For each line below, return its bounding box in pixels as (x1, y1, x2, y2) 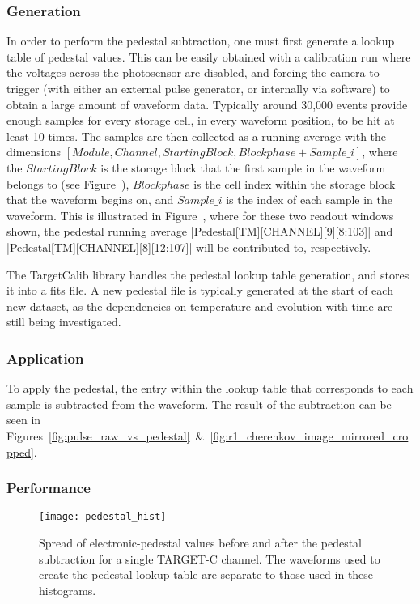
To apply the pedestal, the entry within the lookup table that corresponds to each (6, 380, 414, 397)
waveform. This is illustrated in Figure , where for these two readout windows (6, 206, 394, 223)
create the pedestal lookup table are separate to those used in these (39, 566, 374, 583)
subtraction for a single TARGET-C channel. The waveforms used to (39, 550, 380, 567)
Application (6, 347, 84, 368)
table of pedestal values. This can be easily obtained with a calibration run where (6, 48, 411, 65)
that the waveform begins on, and (6, 191, 174, 208)
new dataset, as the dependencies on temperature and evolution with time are (6, 297, 393, 314)
